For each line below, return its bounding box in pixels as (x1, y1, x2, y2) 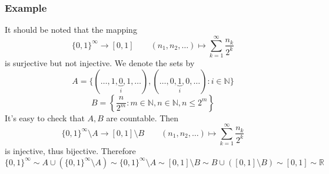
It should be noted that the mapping (5, 23, 137, 36)
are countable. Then (106, 111, 179, 124)
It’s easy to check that (5, 111, 85, 124)
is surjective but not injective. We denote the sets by (5, 56, 195, 69)
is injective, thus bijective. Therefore (5, 145, 136, 157)
